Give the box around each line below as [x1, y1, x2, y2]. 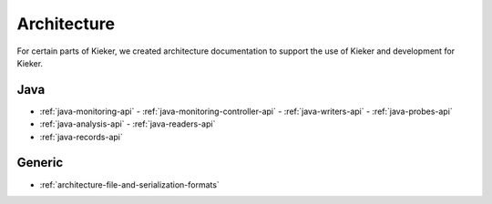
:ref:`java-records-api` [39, 131, 123, 142]
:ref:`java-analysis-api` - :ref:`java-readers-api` [39, 118, 216, 129]
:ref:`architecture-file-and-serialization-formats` [39, 178, 220, 190]
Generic [16, 155, 64, 170]
